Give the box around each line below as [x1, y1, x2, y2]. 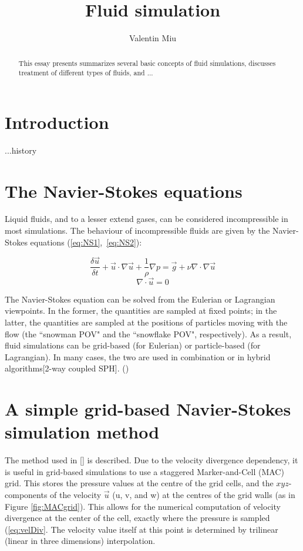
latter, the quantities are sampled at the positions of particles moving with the [5, 316, 288, 328]
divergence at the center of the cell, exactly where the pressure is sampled [5, 512, 270, 524]
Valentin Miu [129, 32, 177, 44]
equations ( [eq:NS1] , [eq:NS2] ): [30, 235, 142, 248]
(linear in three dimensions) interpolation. [5, 535, 156, 547]
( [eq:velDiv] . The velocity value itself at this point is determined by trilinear [5, 523, 278, 535]
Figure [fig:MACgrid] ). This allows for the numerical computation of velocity [5, 500, 281, 512]
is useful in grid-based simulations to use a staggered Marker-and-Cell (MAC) [5, 465, 284, 477]
